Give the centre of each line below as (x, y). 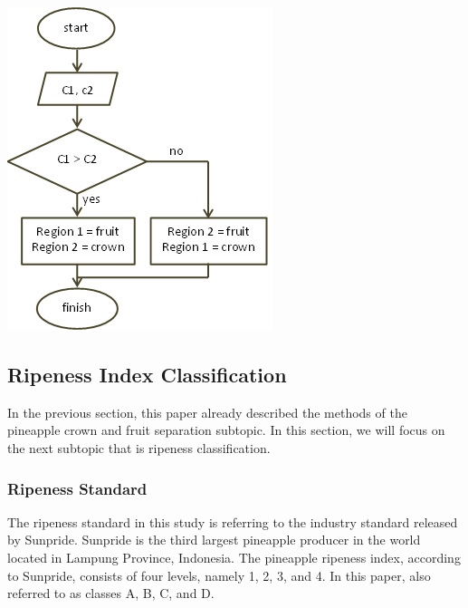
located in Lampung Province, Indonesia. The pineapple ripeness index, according (234, 557)
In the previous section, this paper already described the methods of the (207, 412)
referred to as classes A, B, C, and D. (111, 593)
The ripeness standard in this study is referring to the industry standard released (233, 521)
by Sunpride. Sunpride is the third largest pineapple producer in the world (214, 540)
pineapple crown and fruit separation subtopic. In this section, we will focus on (226, 430)
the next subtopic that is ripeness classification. (139, 447)
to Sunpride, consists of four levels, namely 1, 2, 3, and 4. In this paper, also (219, 575)
